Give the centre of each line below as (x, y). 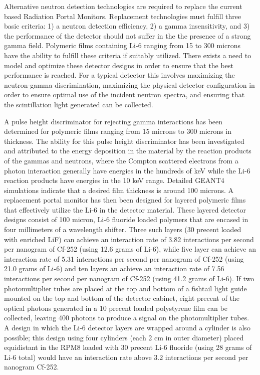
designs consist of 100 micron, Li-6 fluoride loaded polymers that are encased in (126, 219)
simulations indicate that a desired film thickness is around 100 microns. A (119, 190)
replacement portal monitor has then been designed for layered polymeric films (125, 200)
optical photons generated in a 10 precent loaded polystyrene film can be (116, 308)
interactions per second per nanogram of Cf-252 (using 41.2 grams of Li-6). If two (129, 278)
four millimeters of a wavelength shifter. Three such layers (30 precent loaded (123, 229)
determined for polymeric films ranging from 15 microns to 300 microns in (118, 131)
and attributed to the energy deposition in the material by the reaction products (128, 151)
